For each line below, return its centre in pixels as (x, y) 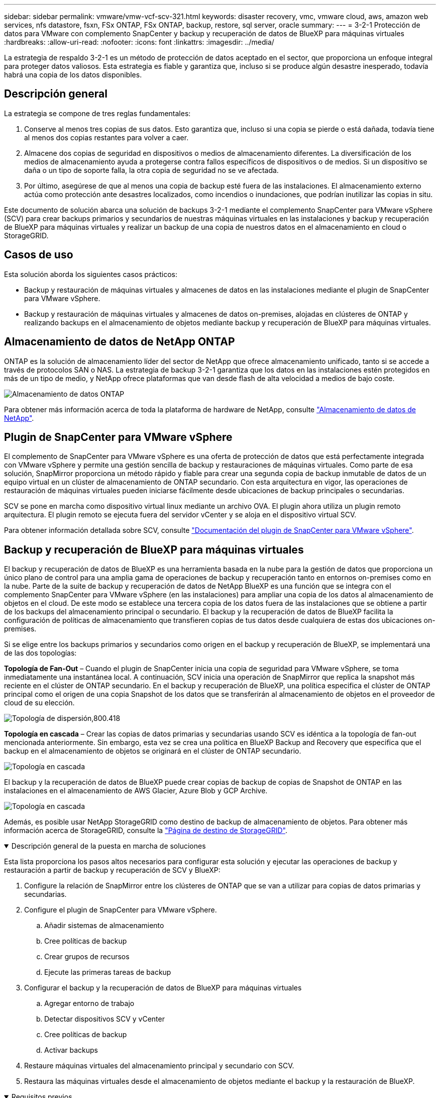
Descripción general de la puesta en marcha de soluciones (108, 846)
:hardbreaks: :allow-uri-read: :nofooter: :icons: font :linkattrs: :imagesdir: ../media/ (139, 42)
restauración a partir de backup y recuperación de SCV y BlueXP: (112, 870)
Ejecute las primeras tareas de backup (108, 972)
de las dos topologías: (40, 653)
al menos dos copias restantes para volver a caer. (106, 137)
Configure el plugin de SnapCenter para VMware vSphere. (121, 910)
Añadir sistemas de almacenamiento (104, 926)
